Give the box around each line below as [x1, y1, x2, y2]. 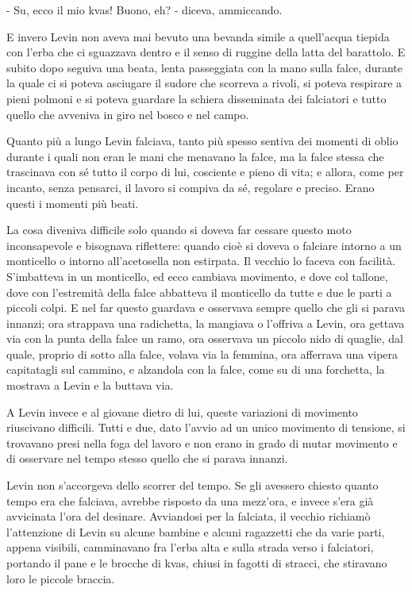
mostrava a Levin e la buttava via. [6, 377, 174, 394]
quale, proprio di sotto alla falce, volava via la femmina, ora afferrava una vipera [6, 345, 399, 362]
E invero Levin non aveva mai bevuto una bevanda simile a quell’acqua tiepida [6, 28, 390, 44]
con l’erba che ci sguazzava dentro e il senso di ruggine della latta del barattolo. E [6, 44, 406, 60]
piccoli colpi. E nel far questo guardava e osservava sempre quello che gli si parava [6, 299, 405, 316]
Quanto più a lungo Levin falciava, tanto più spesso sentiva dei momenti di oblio [6, 133, 399, 149]
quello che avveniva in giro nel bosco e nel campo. [6, 106, 249, 122]
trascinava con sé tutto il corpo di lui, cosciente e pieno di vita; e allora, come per [6, 163, 404, 180]
